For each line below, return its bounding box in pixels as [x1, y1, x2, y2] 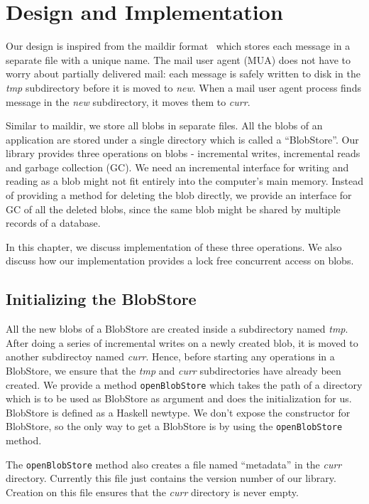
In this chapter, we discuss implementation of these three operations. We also [6, 239, 342, 254]
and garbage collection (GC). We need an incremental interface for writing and [6, 159, 349, 174]
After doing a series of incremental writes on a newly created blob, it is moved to [6, 335, 358, 350]
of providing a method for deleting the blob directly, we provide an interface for [6, 188, 352, 203]
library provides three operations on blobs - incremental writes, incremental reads [6, 146, 360, 161]
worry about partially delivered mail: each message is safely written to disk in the [6, 66, 360, 81]
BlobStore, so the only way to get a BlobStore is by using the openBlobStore [6, 419, 343, 434]
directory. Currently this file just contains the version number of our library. [6, 471, 336, 486]
